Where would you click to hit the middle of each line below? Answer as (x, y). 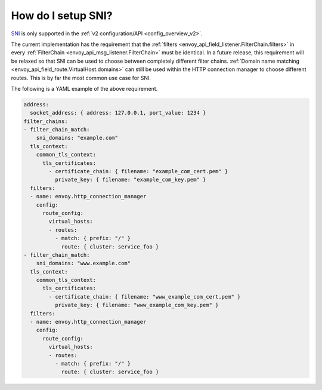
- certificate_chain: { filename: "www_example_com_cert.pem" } (145, 297)
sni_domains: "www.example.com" (83, 263)
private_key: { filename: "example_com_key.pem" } (130, 180)
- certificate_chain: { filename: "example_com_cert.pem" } (138, 171)
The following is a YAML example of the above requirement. (84, 88)
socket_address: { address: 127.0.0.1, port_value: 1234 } (118, 113)
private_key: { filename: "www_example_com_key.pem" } (137, 305)
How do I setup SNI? (62, 16)
